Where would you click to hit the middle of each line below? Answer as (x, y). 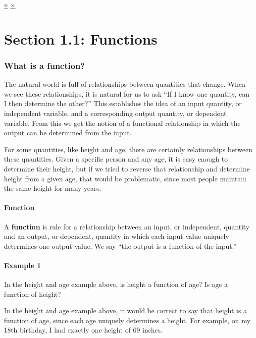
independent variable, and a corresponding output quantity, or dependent (115, 113)
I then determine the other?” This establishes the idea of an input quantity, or (123, 103)
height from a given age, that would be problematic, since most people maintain (126, 178)
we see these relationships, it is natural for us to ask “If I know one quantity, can (127, 93)
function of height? (33, 294)
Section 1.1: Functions (81, 38)
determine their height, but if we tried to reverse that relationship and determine (127, 168)
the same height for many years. (53, 188)
